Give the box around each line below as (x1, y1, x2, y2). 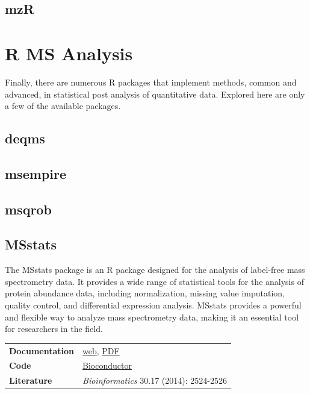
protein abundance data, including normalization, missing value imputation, (5, 287, 285, 299)
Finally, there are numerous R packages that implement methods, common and (5, 75, 297, 88)
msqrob (5, 199, 52, 218)
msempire (5, 164, 66, 183)
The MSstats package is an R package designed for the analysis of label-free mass (5, 263, 305, 276)
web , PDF (82, 344, 120, 357)
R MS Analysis (5, 40, 133, 65)
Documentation (9, 344, 75, 357)
